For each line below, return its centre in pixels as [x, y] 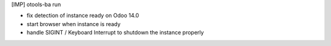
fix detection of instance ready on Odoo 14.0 [83, 16]
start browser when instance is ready [74, 24]
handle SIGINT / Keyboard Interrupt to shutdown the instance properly [115, 33]
